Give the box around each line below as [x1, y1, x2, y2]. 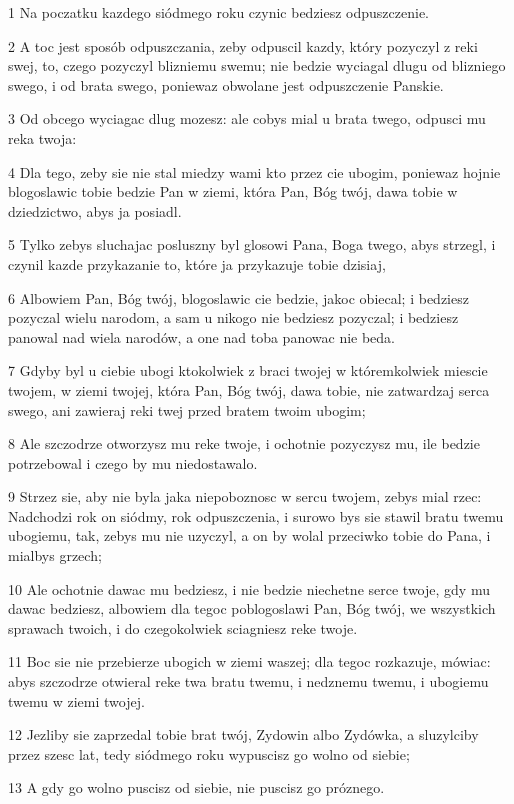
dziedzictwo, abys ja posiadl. [8, 200, 182, 221]
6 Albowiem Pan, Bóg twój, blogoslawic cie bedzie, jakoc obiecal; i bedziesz [8, 287, 469, 308]
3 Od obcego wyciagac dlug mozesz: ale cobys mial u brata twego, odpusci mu [8, 108, 486, 129]
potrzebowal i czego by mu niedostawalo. [8, 452, 258, 473]
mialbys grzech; [8, 545, 102, 566]
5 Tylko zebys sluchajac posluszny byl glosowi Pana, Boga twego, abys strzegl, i [8, 234, 496, 255]
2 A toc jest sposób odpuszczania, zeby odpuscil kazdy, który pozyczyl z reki [8, 35, 478, 56]
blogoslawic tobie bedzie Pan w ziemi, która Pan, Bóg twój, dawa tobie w [8, 181, 458, 202]
